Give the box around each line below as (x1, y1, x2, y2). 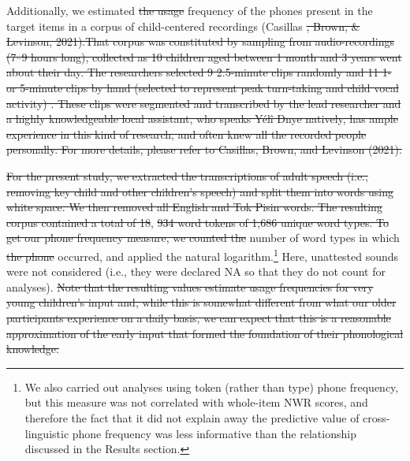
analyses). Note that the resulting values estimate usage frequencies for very (6, 278, 374, 295)
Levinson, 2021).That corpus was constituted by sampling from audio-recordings (6, 33, 394, 50)
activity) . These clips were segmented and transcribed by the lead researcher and (6, 95, 401, 111)
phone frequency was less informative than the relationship (72, 425, 356, 441)
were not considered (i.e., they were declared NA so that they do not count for (6, 263, 386, 280)
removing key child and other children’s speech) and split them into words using (6, 183, 393, 199)
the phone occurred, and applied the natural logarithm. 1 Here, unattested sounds (6, 245, 399, 264)
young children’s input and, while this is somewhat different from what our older (6, 294, 397, 310)
